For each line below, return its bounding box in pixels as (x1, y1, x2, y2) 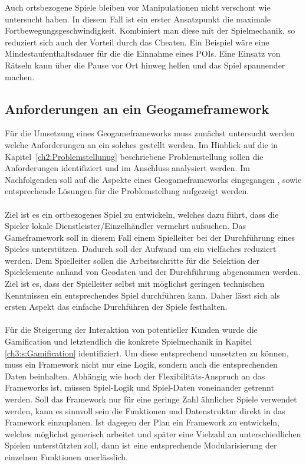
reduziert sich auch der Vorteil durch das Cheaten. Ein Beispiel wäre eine (5, 35, 269, 48)
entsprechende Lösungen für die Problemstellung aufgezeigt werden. (5, 185, 249, 197)
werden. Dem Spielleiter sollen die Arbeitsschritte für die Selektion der (5, 254, 259, 266)
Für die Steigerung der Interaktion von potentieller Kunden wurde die (5, 323, 258, 336)
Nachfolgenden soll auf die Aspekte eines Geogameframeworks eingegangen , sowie (5, 173, 302, 185)
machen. (5, 70, 35, 83)
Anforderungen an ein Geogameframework (5, 99, 269, 117)
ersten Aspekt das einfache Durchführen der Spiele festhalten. (5, 300, 228, 313)
